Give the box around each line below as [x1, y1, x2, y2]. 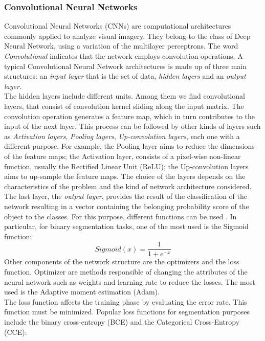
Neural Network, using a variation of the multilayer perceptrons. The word [4, 40, 238, 51]
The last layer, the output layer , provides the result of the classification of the [4, 191, 247, 201]
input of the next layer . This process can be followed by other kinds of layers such [4, 121, 261, 131]
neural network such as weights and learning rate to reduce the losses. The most [4, 276, 255, 287]
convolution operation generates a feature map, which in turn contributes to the [4, 110, 255, 121]
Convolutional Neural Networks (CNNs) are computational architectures [4, 20, 231, 31]
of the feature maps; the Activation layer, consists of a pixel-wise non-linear [4, 150, 241, 161]
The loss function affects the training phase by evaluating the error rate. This [4, 296, 247, 307]
